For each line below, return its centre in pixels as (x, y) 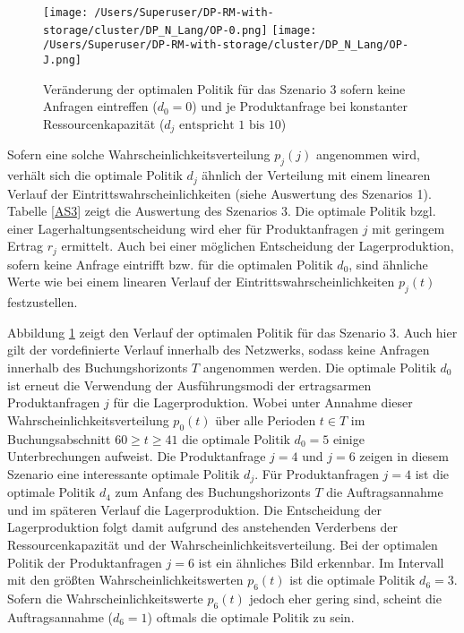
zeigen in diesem (404, 456)
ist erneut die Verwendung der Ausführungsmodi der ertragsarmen (189, 385)
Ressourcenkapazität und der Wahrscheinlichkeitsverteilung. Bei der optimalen (223, 544)
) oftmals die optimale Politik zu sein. (251, 616)
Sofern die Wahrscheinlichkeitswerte (105, 598)
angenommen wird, (368, 154)
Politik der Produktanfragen (85, 562)
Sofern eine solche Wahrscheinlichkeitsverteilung (139, 154)
